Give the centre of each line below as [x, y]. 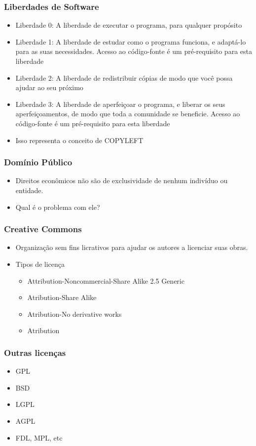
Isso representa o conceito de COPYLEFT [79, 140]
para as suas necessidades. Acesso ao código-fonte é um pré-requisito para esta [134, 51]
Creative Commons [43, 229]
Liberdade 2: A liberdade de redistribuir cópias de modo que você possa [124, 77]
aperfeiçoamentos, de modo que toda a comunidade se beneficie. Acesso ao [128, 114]
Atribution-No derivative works [74, 314]
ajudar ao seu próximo [49, 87]
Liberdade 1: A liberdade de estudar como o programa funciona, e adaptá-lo [131, 41]
